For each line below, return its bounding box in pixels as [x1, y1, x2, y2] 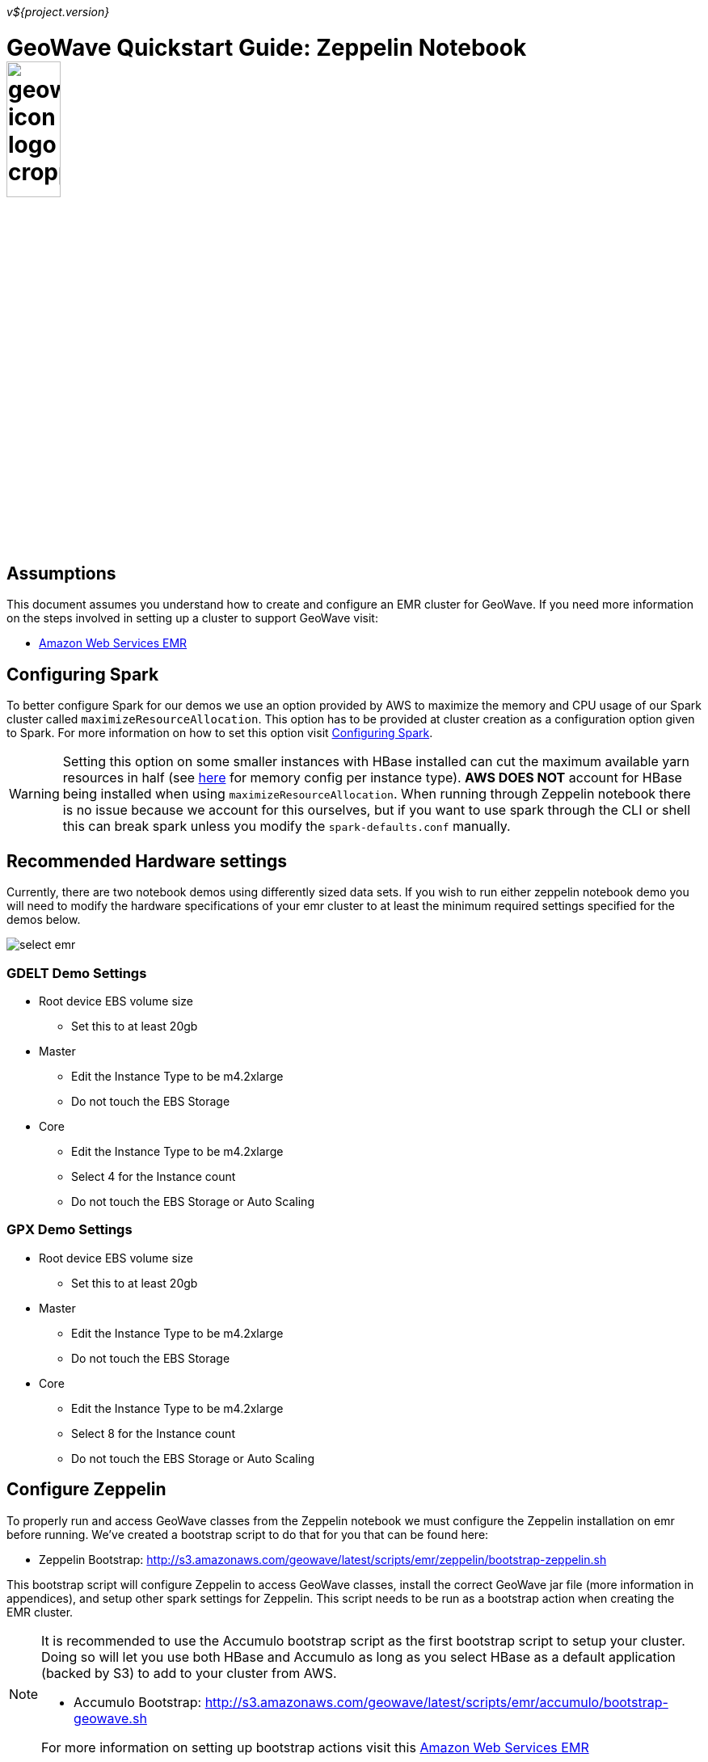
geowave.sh [74, 1709, 147, 1726]
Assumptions [6, 563, 116, 584]
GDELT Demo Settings [6, 964, 147, 981]
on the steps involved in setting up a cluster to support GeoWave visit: [6, 611, 378, 626]
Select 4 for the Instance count [71, 1169, 236, 1183]
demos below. [6, 913, 81, 927]
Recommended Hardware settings [6, 850, 288, 871]
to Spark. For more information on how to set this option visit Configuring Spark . [6, 726, 433, 740]
